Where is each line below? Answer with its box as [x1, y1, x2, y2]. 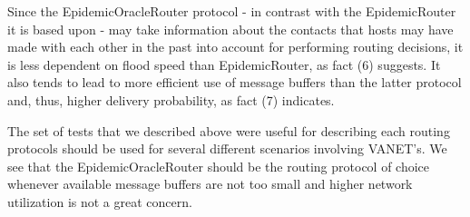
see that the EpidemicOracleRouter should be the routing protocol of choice [7, 156, 430, 175]
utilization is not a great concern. [7, 192, 192, 211]
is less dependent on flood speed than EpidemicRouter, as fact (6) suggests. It [7, 54, 441, 74]
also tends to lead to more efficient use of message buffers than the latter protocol [7, 73, 462, 92]
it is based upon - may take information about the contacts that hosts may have [7, 19, 454, 38]
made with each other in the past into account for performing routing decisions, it [7, 37, 464, 56]
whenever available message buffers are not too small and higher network [7, 174, 413, 193]
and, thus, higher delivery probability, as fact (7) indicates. [7, 90, 335, 109]
